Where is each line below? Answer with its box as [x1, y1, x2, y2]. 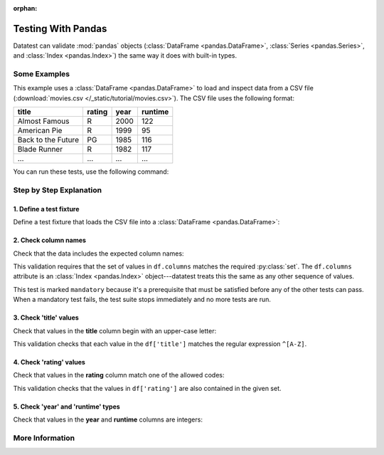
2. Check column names [13, 236, 87, 245]
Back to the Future [17, 135, 80, 145]
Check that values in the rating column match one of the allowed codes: [13, 371, 225, 380]
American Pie [17, 125, 63, 135]
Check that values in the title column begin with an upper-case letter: [13, 326, 217, 335]
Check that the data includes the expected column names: [13, 249, 184, 258]
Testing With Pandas [13, 22, 107, 35]
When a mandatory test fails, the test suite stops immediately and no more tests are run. [13, 296, 272, 304]
